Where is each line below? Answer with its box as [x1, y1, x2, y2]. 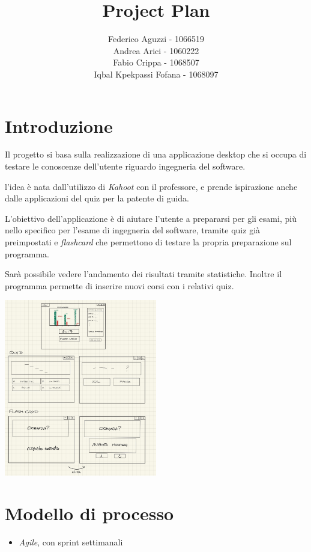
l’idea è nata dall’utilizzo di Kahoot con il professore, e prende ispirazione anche [5, 180, 298, 192]
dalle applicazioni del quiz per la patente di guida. [5, 192, 189, 204]
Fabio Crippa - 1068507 [113, 56, 199, 69]
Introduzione [5, 113, 113, 138]
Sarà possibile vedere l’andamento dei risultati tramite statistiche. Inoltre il [5, 268, 282, 280]
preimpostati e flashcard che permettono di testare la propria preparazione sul [5, 236, 292, 248]
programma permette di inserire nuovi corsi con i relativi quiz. [5, 279, 234, 292]
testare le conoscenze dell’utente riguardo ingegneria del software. [5, 160, 246, 173]
